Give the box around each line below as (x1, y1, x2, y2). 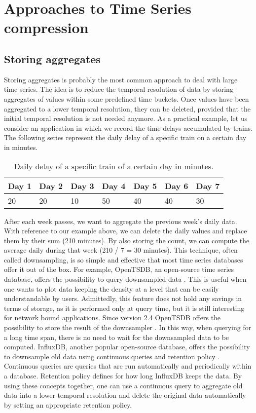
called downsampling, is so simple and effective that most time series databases (4, 254, 243, 264)
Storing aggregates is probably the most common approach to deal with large (4, 74, 238, 84)
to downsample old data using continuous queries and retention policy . (4, 351, 220, 361)
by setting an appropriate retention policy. (4, 399, 132, 410)
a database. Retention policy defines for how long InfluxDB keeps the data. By (4, 371, 242, 381)
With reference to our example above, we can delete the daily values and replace (4, 225, 247, 236)
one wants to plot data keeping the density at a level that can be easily (4, 283, 219, 294)
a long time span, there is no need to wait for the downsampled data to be (4, 332, 229, 342)
